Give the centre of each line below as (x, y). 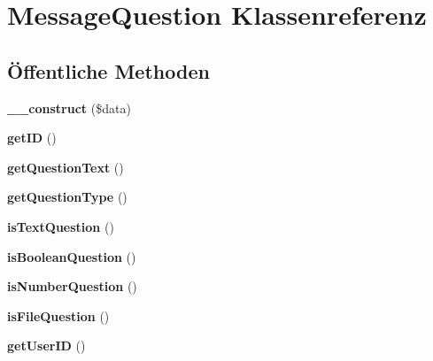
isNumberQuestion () (72, 286)
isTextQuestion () (61, 226)
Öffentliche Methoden (108, 70)
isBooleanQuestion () (72, 256)
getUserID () (46, 346)
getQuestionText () (66, 167)
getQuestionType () (67, 197)
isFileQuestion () (58, 315)
